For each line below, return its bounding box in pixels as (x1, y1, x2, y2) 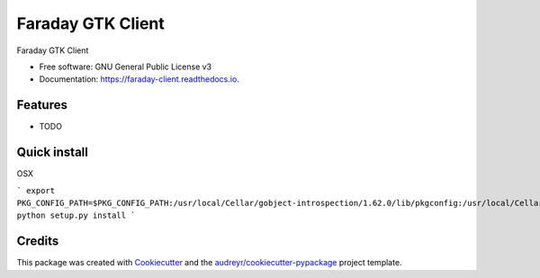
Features (16, 97, 67, 112)
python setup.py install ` (16, 211, 136, 220)
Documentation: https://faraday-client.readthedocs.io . (39, 74, 240, 85)
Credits (16, 234, 59, 249)
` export (16, 185, 56, 195)
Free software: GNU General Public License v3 (39, 61, 212, 72)
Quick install (16, 145, 89, 160)
